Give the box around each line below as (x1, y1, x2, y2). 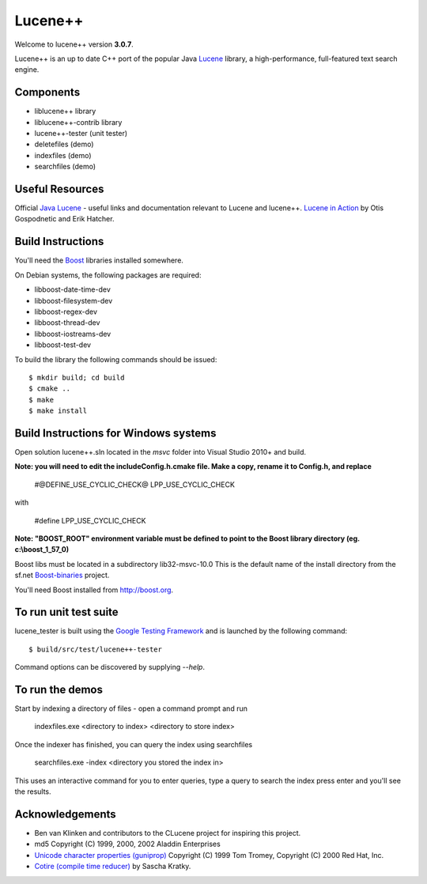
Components (14, 85, 81, 99)
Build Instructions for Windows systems (14, 426, 217, 440)
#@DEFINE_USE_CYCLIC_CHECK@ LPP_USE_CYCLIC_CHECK (34, 479, 235, 489)
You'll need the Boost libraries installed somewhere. (14, 255, 183, 265)
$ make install (28, 406, 88, 415)
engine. (14, 65, 40, 74)
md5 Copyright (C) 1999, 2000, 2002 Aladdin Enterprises (34, 839, 221, 849)
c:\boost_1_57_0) (14, 545, 70, 554)
